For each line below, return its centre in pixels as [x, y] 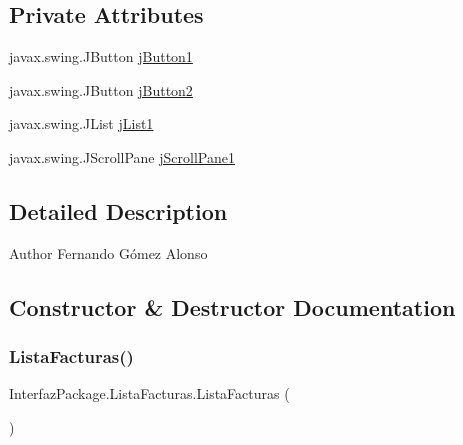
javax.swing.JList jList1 [81, 123]
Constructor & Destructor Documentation [232, 306]
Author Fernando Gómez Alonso [108, 252]
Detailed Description [118, 210]
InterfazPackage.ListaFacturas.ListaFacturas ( [149, 393]
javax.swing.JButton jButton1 [101, 56]
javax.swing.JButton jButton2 [101, 89]
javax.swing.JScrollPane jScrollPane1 [122, 156]
